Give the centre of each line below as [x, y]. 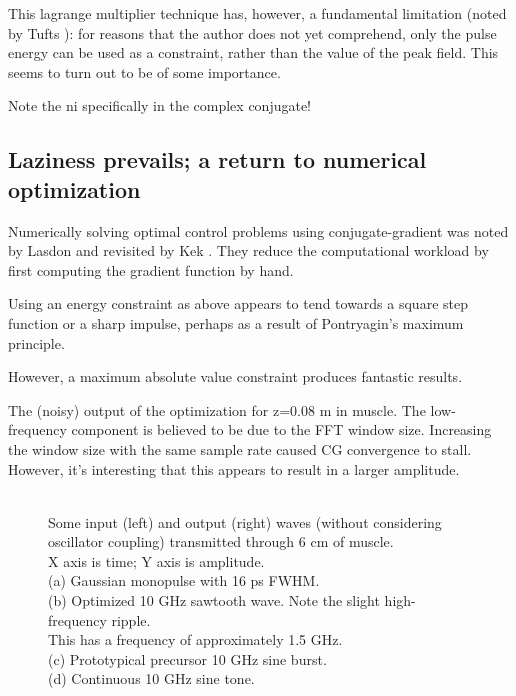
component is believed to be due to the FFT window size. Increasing [281, 429]
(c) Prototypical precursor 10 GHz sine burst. [187, 658]
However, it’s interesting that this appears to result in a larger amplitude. [234, 468]
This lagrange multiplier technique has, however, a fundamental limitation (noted [257, 13]
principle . [36, 342]
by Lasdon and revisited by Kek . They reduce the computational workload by [248, 250]
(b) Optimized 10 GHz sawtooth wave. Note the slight [214, 600]
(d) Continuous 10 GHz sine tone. [151, 678]
